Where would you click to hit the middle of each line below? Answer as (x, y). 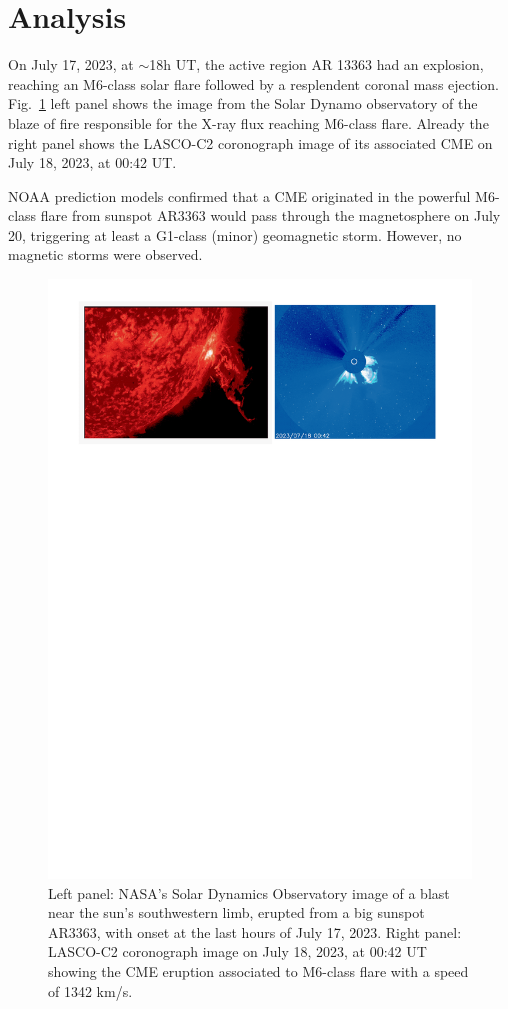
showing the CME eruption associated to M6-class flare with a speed (258, 970)
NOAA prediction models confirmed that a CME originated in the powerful (239, 195)
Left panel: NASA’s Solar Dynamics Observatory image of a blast (249, 892)
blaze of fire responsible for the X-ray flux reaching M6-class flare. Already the (248, 122)
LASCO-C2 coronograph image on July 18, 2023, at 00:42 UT (237, 951)
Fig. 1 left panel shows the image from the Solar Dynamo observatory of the (243, 103)
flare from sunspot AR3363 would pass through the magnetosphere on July (270, 215)
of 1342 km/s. (90, 990)
